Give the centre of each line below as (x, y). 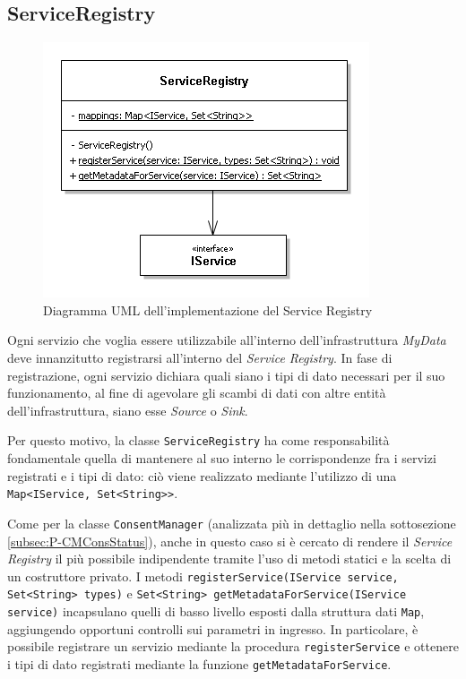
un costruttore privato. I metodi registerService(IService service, (203, 576)
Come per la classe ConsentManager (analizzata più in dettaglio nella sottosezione (232, 523)
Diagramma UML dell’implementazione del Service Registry (208, 309)
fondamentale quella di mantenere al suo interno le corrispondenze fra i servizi (222, 458)
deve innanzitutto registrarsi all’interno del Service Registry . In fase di (200, 357)
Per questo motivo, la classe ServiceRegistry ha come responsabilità (198, 440)
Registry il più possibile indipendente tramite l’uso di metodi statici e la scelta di (229, 559)
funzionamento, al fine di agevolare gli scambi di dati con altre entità (197, 393)
